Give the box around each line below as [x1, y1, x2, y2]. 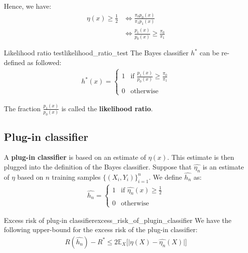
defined [4, 57, 25, 67]
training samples [52, 171, 101, 182]
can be [200, 48, 219, 58]
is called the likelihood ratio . [61, 103, 153, 113]
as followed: [27, 57, 62, 67]
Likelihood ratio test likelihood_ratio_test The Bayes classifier [4, 48, 189, 58]
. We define [149, 171, 182, 182]
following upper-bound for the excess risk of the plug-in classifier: [4, 224, 198, 235]
